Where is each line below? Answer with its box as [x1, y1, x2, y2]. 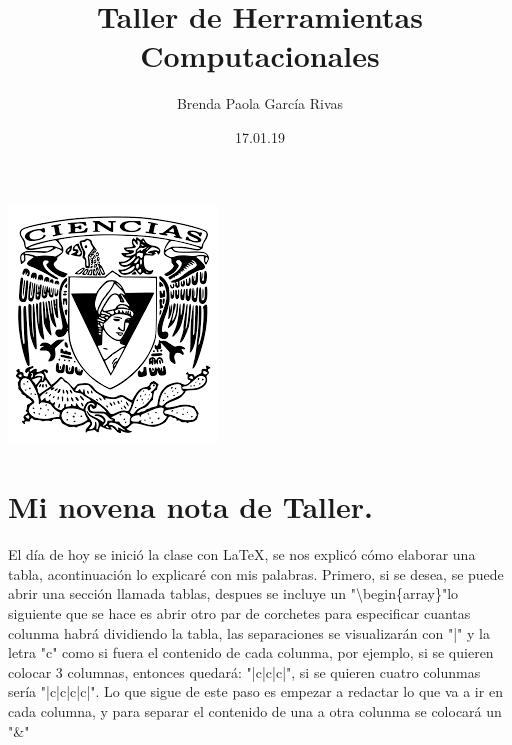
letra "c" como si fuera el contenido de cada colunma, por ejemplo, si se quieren [8, 642, 494, 663]
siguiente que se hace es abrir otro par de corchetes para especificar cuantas [8, 603, 471, 623]
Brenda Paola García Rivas [176, 93, 344, 114]
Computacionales [140, 35, 380, 76]
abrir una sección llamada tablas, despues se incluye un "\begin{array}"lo [8, 583, 459, 604]
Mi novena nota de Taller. [8, 486, 373, 527]
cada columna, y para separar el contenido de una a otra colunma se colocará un [8, 700, 502, 721]
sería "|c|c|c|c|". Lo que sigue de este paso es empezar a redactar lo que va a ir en [8, 681, 503, 702]
